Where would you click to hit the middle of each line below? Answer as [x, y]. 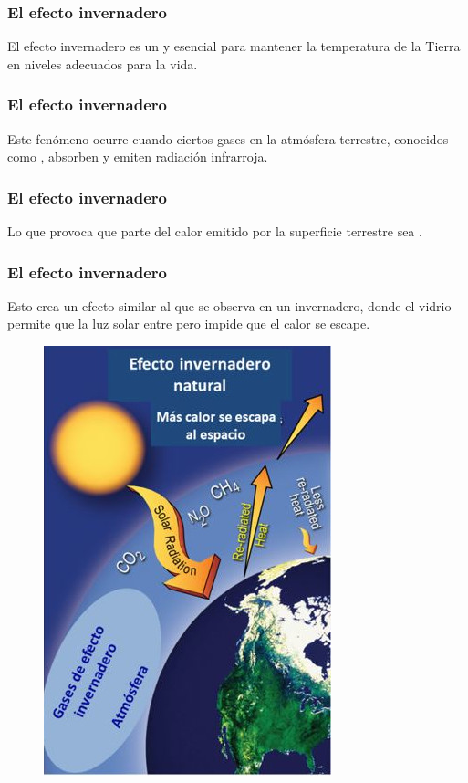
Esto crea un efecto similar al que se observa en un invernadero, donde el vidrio [229, 305]
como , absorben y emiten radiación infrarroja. [138, 157]
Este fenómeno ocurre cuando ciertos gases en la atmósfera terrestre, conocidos [228, 138]
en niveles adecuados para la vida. [103, 63]
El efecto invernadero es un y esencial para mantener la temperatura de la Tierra [234, 46]
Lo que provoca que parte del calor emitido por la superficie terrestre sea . [215, 231]
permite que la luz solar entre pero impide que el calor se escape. [189, 324]
